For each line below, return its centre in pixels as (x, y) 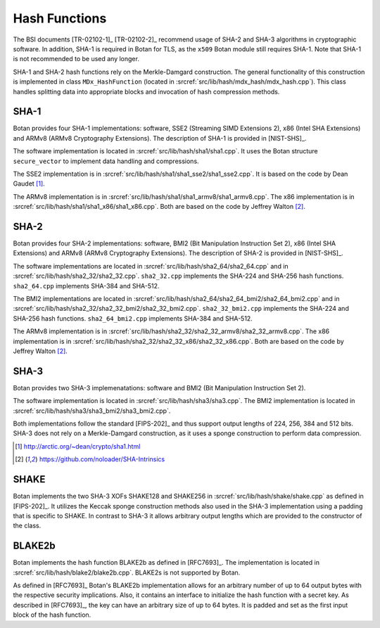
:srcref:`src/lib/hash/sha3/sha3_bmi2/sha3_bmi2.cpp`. (92, 411)
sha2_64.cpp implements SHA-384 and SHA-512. (86, 286)
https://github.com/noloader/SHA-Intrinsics (102, 459)
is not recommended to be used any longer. (76, 59)
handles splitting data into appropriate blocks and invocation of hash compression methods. (146, 91)
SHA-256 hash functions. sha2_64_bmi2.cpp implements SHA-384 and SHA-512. (133, 318)
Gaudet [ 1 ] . (29, 184)
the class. (27, 526)
